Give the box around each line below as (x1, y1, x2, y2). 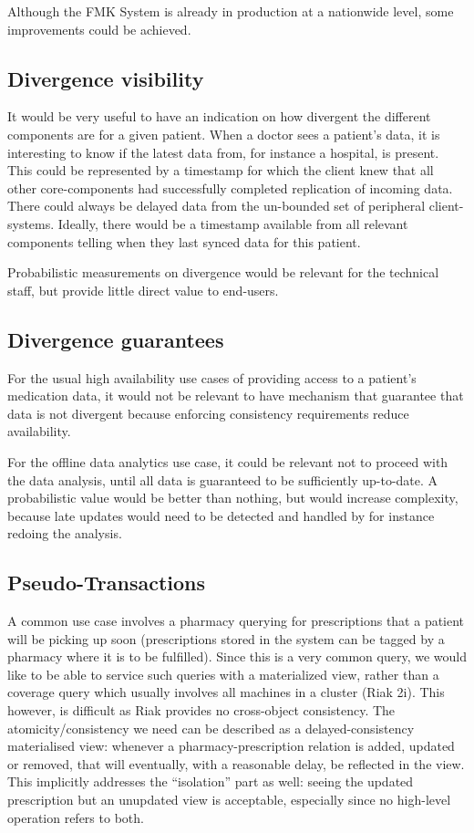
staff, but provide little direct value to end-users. (7, 280, 279, 299)
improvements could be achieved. (7, 19, 191, 38)
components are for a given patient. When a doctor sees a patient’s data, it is (7, 124, 440, 143)
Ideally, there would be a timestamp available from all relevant (57, 213, 408, 233)
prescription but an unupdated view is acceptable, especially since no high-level (7, 790, 451, 809)
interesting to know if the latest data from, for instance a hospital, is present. (7, 142, 439, 161)
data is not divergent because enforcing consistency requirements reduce (7, 403, 409, 422)
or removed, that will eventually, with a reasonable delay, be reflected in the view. (7, 754, 465, 773)
